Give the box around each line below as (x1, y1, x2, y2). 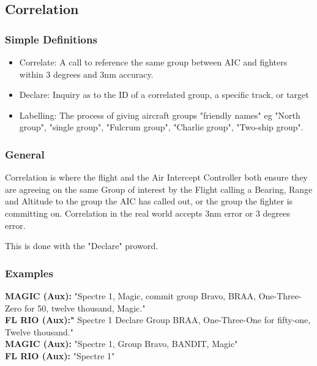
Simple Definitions (5, 31, 97, 47)
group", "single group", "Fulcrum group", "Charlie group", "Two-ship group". (19, 121, 304, 133)
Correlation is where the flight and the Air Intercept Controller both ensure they (5, 171, 308, 184)
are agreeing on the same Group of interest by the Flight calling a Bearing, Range (5, 182, 313, 195)
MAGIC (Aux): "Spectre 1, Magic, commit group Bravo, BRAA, (5, 289, 256, 302)
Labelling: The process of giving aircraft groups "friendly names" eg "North (19, 108, 300, 121)
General (5, 146, 45, 162)
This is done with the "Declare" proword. (5, 239, 158, 252)
